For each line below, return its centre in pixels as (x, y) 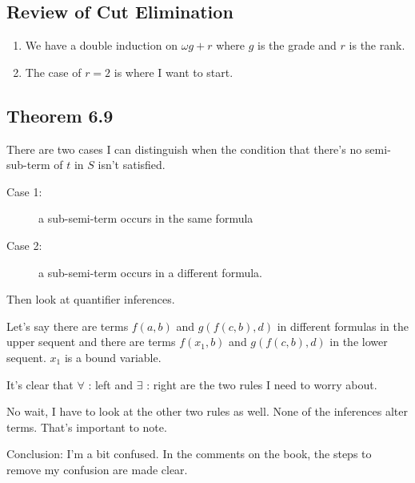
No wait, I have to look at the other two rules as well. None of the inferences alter (207, 411)
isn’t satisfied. (132, 165)
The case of (53, 72)
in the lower (359, 342)
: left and (111, 384)
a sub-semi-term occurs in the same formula (146, 218)
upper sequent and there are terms (91, 342)
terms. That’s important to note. (87, 427)
